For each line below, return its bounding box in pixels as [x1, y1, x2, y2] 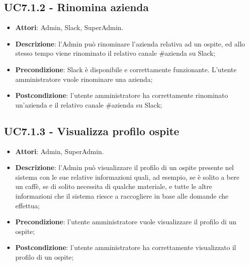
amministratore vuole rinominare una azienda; [15, 74, 153, 84]
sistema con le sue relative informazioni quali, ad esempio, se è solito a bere [15, 171, 239, 182]
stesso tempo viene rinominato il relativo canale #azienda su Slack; [15, 48, 216, 58]
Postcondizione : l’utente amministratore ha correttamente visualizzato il [15, 242, 236, 252]
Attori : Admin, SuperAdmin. [15, 146, 104, 156]
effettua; [15, 200, 40, 210]
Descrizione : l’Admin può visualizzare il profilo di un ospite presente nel [15, 162, 234, 172]
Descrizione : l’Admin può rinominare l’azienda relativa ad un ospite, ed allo [15, 38, 245, 48]
